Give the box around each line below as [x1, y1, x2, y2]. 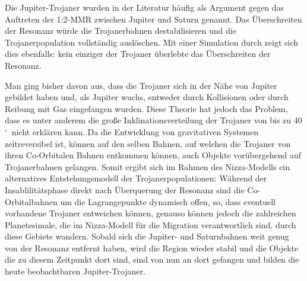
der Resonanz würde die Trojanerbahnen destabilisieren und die [5, 24, 236, 37]
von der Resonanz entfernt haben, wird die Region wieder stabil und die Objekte [5, 241, 299, 254]
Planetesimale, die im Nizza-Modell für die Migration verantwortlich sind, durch [5, 218, 296, 231]
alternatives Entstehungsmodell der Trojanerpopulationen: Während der [5, 172, 267, 184]
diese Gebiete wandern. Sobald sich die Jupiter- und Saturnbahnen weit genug [5, 230, 289, 242]
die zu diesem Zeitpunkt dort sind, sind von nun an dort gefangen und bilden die [5, 253, 299, 266]
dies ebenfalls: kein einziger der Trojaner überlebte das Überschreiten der [5, 47, 271, 60]
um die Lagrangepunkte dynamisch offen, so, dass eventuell [60, 195, 276, 207]
